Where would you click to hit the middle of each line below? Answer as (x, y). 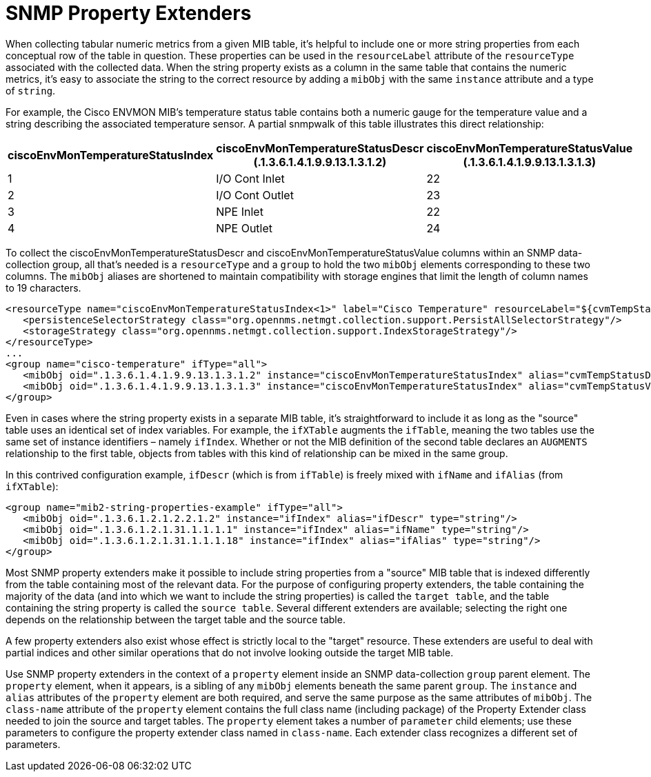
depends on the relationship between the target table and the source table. (176, 619)
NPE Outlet (244, 228)
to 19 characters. (43, 287)
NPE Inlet (240, 211)
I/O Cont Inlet (250, 178)
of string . (31, 90)
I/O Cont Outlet (255, 195)
